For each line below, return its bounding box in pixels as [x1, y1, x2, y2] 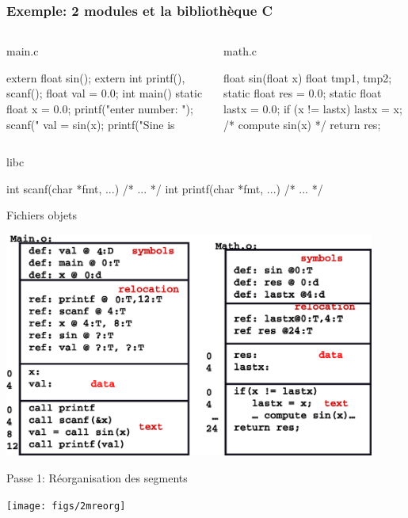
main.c [6, 43, 39, 59]
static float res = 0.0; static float [223, 85, 382, 101]
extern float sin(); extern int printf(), [6, 69, 185, 86]
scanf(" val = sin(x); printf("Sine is [6, 116, 175, 132]
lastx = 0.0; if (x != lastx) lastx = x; [223, 101, 402, 116]
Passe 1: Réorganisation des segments [6, 470, 188, 486]
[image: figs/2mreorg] [6, 500, 126, 512]
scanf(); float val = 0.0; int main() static [6, 85, 203, 101]
